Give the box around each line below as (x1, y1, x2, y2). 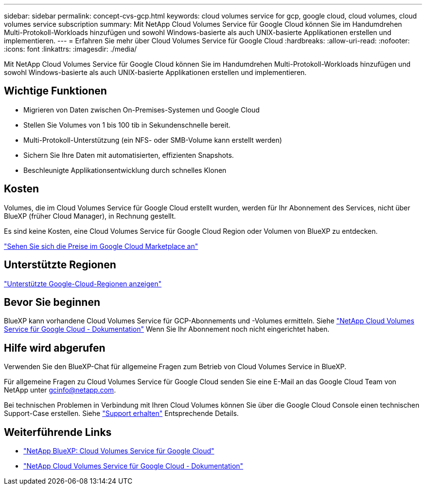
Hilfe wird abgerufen (4, 341, 106, 354)
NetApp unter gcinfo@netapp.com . (4, 386, 116, 395)
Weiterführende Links (4, 426, 112, 438)
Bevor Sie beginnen (4, 296, 101, 308)
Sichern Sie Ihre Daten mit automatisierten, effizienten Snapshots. (23, 150, 234, 159)
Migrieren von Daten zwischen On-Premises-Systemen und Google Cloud (23, 105, 260, 114)
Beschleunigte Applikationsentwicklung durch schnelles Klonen (23, 166, 227, 174)
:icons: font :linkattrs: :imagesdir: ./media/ (4, 45, 137, 53)
